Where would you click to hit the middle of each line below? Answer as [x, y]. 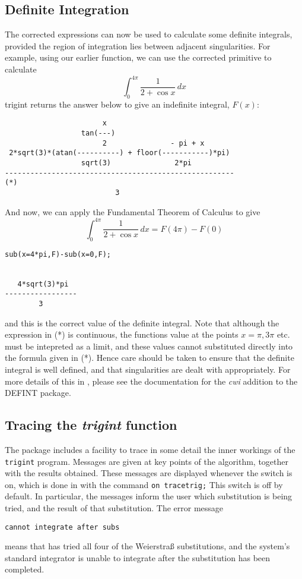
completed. [25, 569]
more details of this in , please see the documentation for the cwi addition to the [151, 381]
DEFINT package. [38, 393]
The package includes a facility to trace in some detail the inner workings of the [150, 449]
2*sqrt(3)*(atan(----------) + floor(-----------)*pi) [120, 153]
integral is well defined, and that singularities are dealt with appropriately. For [148, 369]
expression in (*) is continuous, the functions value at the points [122, 334]
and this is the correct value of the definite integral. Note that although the [142, 322]
